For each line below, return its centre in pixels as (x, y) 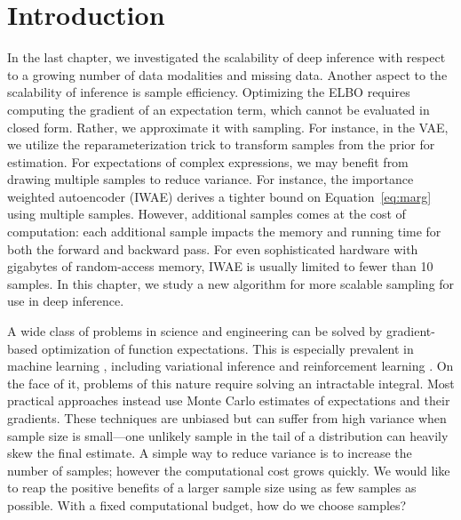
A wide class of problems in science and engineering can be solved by (195, 331)
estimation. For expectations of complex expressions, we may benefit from (208, 161)
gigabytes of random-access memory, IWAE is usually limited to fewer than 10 (220, 266)
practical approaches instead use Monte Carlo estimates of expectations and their (229, 400)
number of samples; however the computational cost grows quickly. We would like (229, 470)
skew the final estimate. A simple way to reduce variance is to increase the (210, 453)
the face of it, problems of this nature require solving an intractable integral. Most (231, 383)
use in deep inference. (66, 301)
